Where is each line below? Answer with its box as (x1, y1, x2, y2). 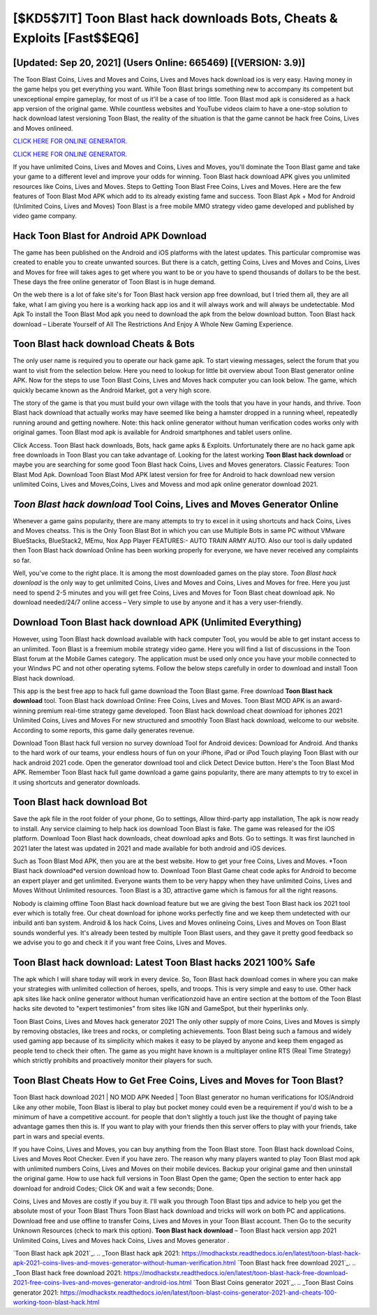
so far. (13, 556, 31, 564)
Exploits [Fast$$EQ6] (13, 30, 140, 45)
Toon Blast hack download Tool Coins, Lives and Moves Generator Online (13, 498, 339, 510)
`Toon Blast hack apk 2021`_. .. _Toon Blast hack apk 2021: (13, 1249, 181, 1257)
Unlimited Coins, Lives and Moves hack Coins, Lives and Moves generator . (13, 1236, 230, 1244)
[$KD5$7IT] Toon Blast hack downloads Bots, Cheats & (13, 10, 338, 26)
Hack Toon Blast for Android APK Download (13, 229, 207, 241)
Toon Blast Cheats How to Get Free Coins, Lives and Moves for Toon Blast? (13, 1074, 344, 1087)
